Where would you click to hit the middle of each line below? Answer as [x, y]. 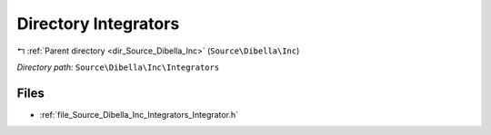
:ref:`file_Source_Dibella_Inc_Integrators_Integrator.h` [139, 114]
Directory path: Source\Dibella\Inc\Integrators [118, 67]
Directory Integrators [98, 24]
